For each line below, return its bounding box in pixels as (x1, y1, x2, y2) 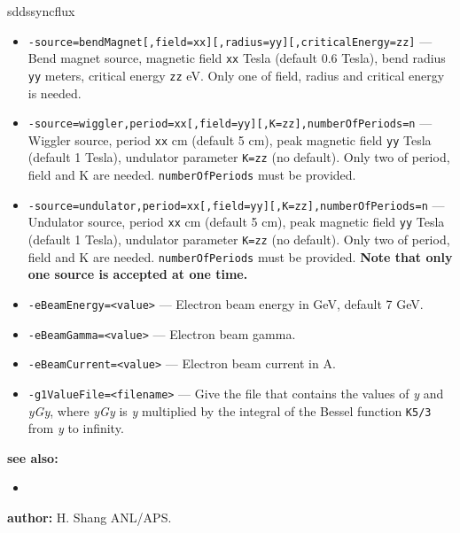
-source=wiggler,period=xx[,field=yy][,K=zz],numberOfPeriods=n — (27, 113, 433, 132)
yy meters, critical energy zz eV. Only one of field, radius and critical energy (27, 66, 445, 84)
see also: (7, 448, 58, 467)
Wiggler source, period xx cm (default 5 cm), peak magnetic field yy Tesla (27, 130, 432, 149)
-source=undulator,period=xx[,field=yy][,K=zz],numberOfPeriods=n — (27, 195, 445, 213)
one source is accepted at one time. (27, 265, 248, 283)
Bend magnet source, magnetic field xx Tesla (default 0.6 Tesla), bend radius (27, 49, 446, 67)
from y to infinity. (27, 419, 124, 437)
